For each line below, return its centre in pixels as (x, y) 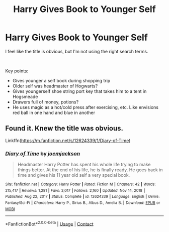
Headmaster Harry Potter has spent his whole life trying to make (84, 165)
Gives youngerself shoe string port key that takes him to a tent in (79, 91)
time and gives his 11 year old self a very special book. (74, 175)
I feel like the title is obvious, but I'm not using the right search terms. (77, 51)
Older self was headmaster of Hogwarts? (55, 86)
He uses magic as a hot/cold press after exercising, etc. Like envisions (85, 107)
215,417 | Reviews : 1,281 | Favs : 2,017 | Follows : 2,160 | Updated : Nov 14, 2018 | (75, 190)
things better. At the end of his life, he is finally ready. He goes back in (90, 170)
